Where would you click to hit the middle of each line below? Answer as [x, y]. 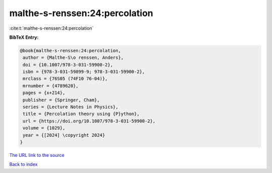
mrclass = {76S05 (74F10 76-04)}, [65, 79]
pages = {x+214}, [44, 93]
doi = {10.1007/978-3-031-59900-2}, [68, 65]
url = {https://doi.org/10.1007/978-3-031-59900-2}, [89, 121]
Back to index [23, 164]
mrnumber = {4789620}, [51, 86]
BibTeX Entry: [24, 37]
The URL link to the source [37, 155]
